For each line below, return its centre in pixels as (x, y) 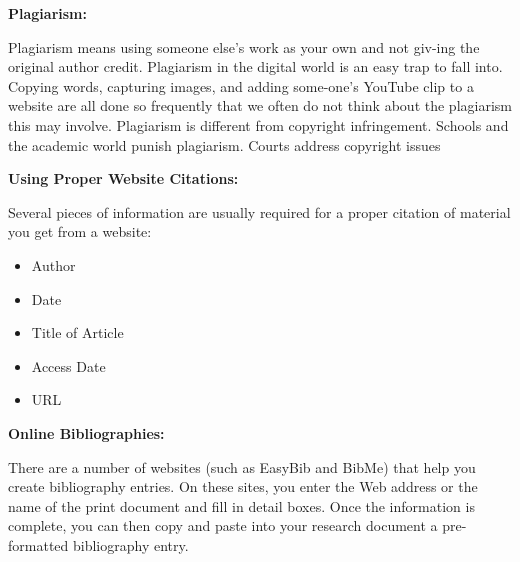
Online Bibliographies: (86, 432)
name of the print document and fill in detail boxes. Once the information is (241, 505)
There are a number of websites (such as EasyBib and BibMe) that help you (242, 466)
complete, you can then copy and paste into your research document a (223, 525)
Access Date (68, 365)
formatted (38, 544)
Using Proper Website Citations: (123, 178)
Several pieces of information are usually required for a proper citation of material (259, 211)
